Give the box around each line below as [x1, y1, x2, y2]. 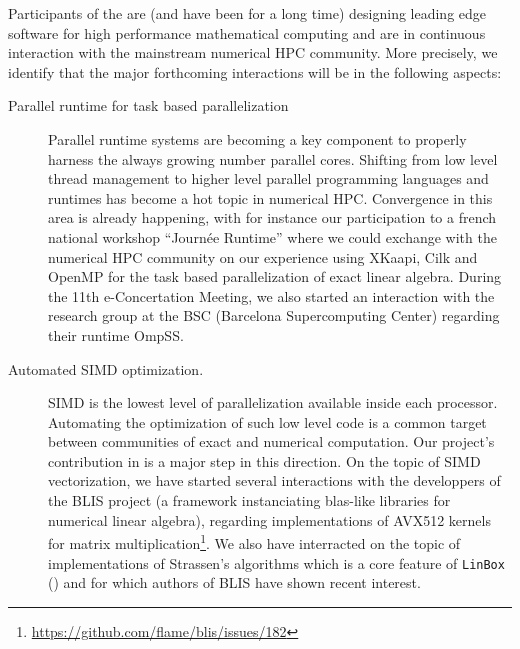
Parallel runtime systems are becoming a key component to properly [48, 128, 467, 149]
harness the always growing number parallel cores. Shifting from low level [48, 148, 498, 169]
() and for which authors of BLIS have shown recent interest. [48, 572, 421, 593]
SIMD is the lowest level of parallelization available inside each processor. [48, 392, 498, 413]
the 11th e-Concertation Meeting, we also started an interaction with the [48, 285, 495, 306]
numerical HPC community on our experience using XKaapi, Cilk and [48, 246, 478, 267]
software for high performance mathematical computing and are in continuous [8, 22, 486, 43]
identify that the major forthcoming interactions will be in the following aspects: [8, 61, 502, 82]
